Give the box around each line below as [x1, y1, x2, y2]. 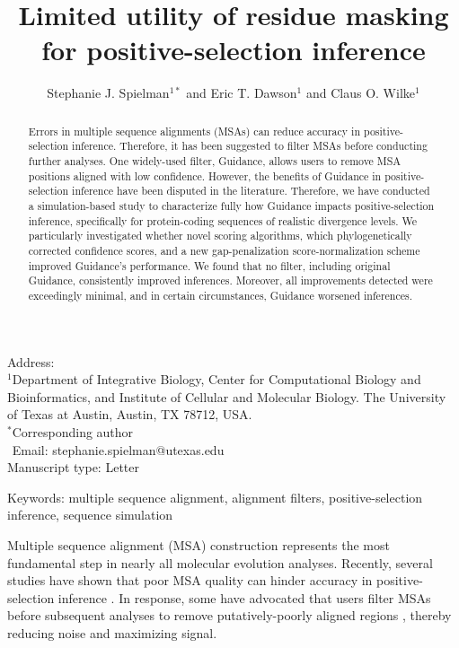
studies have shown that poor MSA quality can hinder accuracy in [7, 571, 373, 590]
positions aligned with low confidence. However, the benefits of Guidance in [28, 168, 382, 183]
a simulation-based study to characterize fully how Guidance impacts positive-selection [28, 197, 435, 213]
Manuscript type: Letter [7, 458, 139, 477]
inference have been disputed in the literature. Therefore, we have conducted [72, 183, 430, 198]
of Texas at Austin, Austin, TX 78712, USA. [7, 405, 252, 424]
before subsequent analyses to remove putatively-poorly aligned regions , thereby [7, 606, 452, 625]
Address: [7, 352, 55, 371]
